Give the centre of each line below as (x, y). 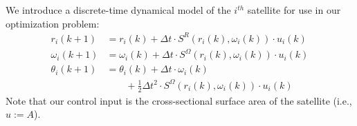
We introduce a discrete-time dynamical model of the (118, 10)
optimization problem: (53, 23)
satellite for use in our (294, 10)
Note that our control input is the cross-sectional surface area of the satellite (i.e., (179, 100)
